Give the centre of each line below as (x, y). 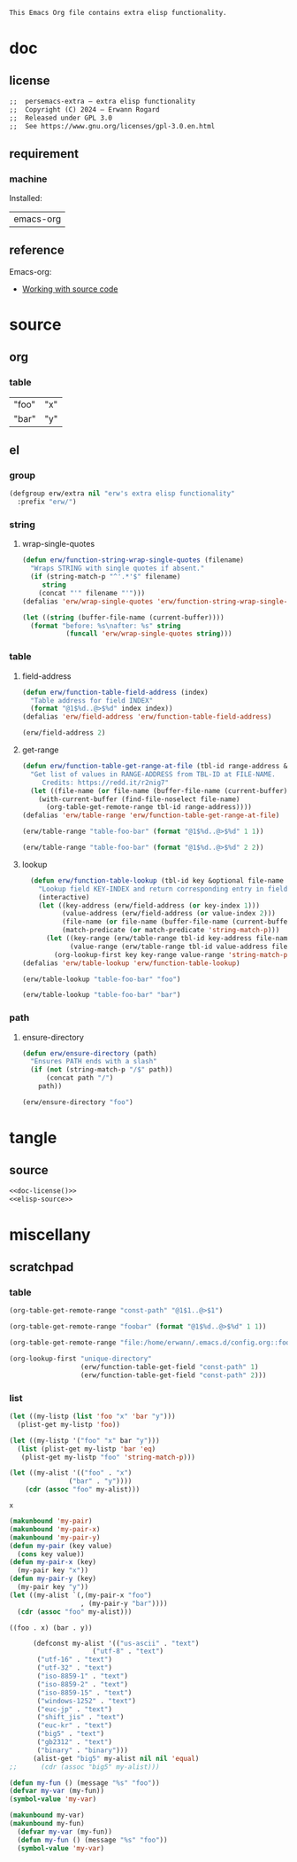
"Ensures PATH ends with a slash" (94, 1062)
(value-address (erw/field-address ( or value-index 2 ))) (169, 914)
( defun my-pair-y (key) (53, 1579)
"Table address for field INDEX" (92, 700)
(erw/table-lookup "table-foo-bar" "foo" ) (101, 979)
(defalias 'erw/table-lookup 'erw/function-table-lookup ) (131, 963)
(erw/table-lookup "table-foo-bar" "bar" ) (101, 995)
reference (37, 250)
